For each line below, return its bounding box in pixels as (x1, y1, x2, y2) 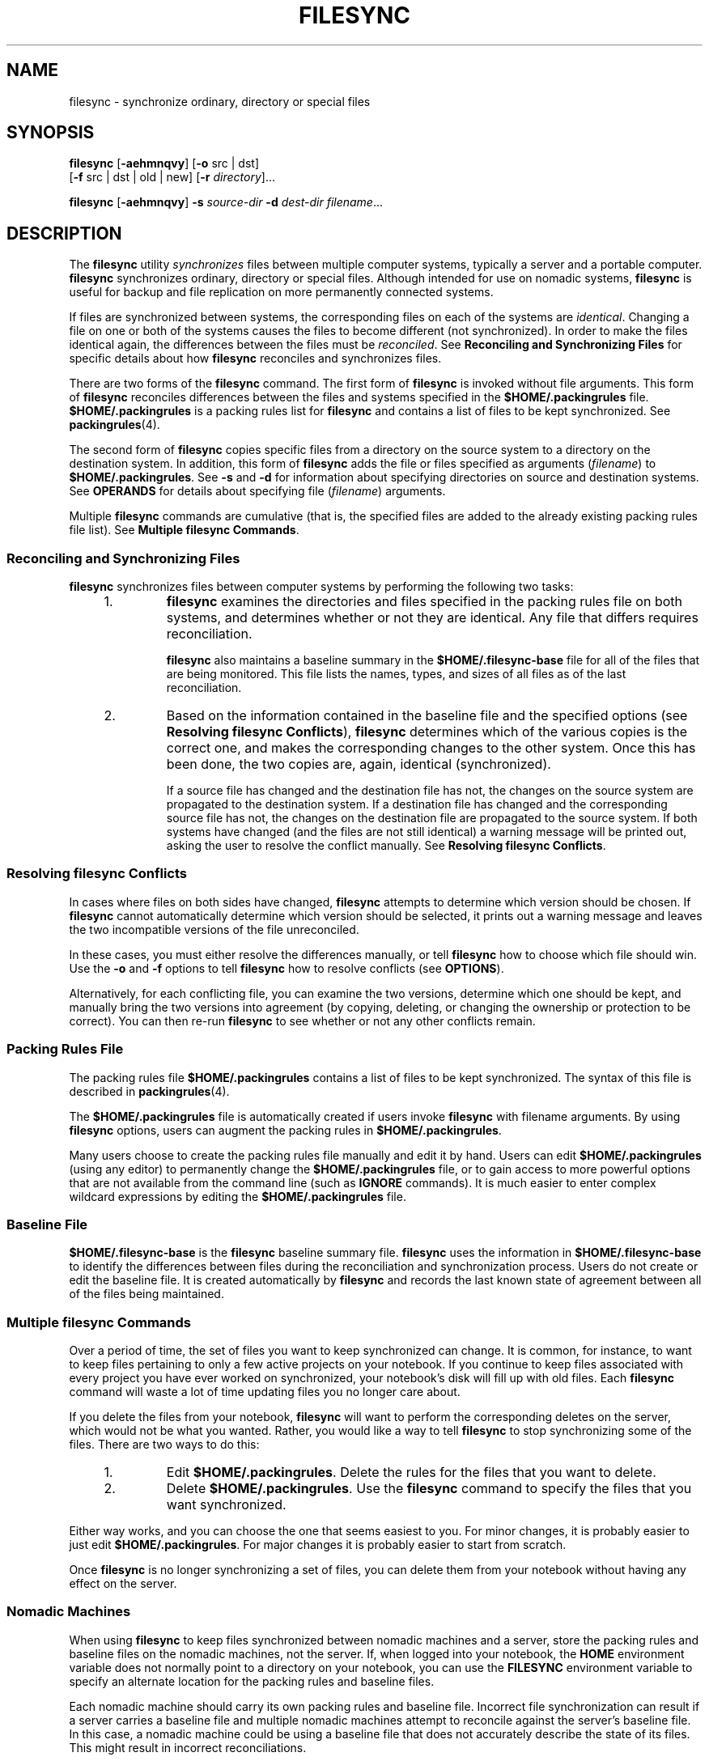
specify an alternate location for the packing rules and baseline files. (69, 1674, 435, 1688)
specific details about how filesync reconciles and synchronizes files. (69, 351, 442, 366)
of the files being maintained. (69, 1287, 224, 1301)
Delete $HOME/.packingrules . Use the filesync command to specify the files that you (166, 1480, 692, 1497)
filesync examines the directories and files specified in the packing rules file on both (166, 593, 682, 610)
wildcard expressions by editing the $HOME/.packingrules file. (69, 1189, 406, 1203)
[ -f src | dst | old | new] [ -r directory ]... (69, 170, 275, 185)
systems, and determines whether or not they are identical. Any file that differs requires (166, 609, 698, 626)
